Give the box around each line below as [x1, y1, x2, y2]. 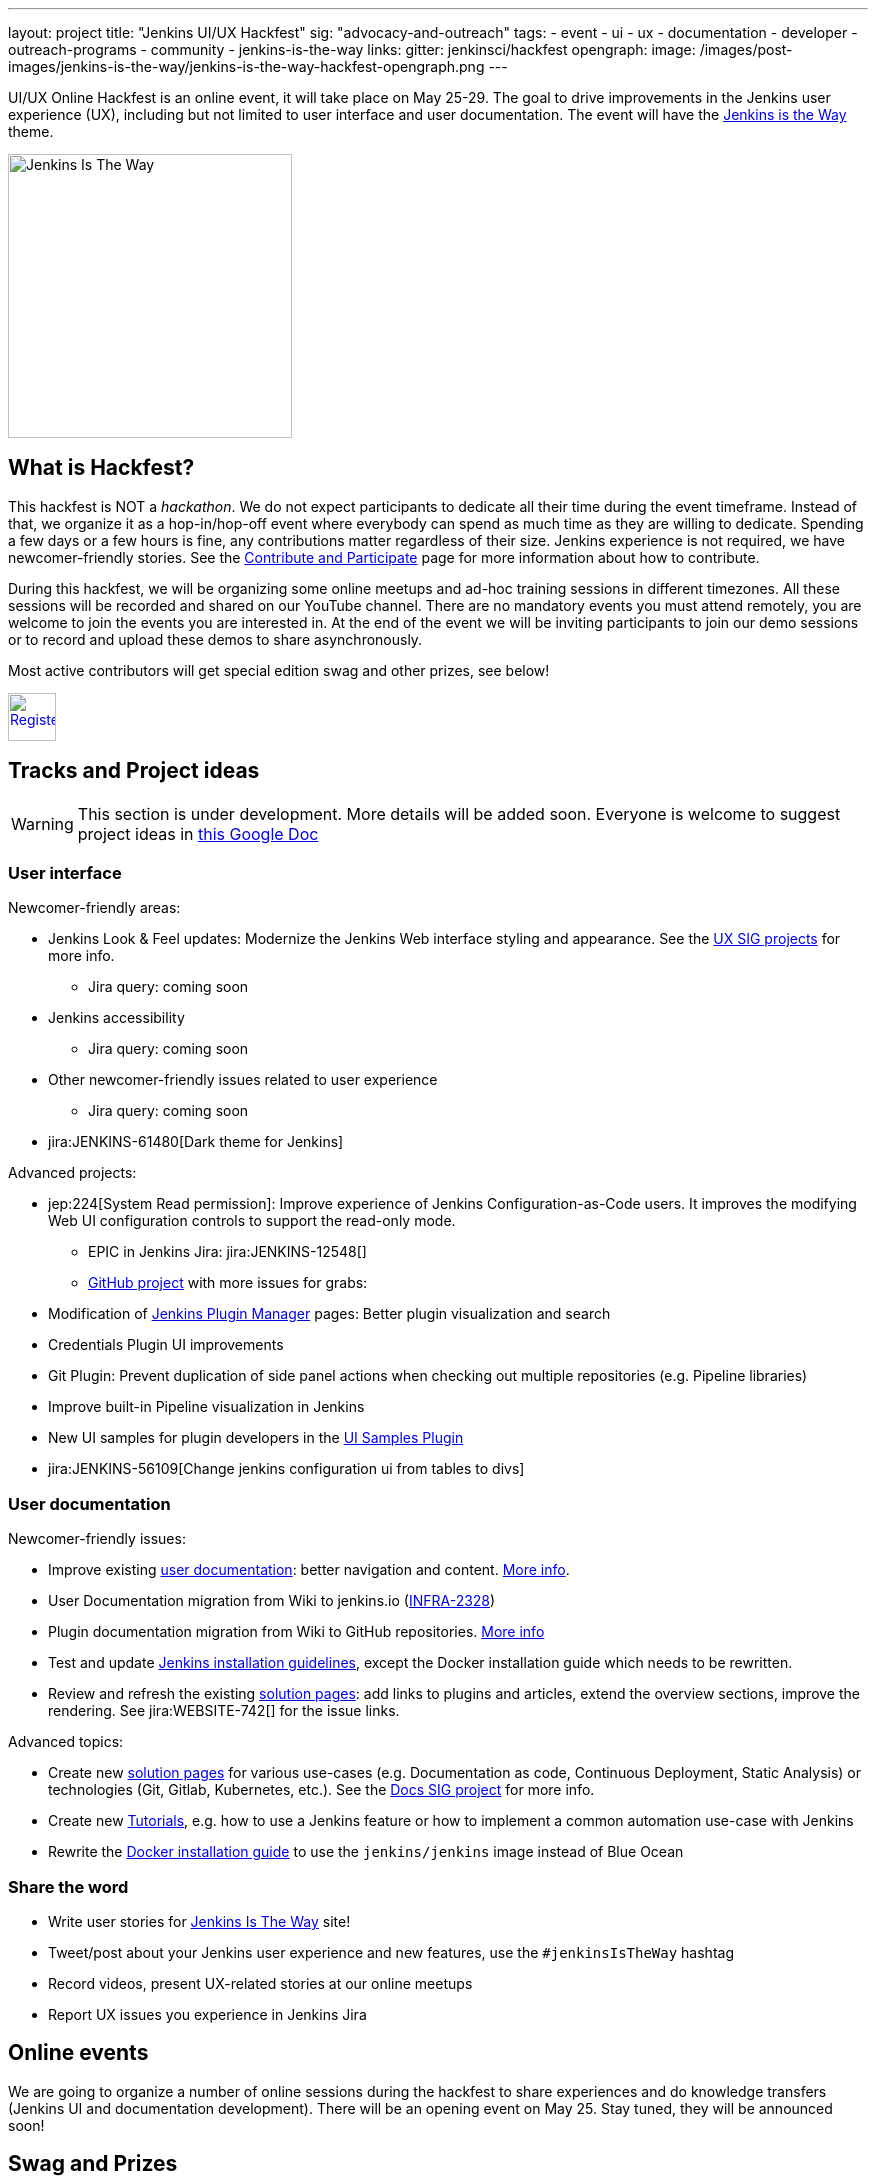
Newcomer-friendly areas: [8, 899, 181, 917]
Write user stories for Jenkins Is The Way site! [48, 1912, 351, 1930]
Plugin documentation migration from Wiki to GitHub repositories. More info [48, 1623, 545, 1641]
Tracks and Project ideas [8, 758, 260, 784]
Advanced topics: [8, 1733, 124, 1751]
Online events [8, 2040, 149, 2066]
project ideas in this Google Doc [77, 823, 319, 844]
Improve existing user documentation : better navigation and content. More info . [48, 1561, 570, 1579]
